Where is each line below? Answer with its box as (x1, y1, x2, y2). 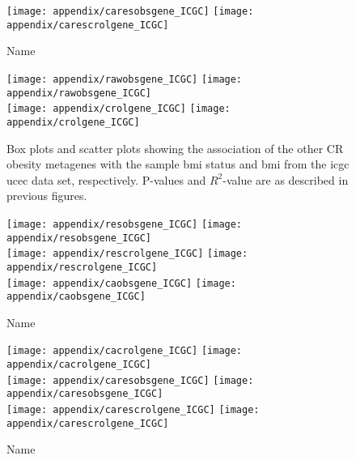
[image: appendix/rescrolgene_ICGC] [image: (6, 248, 248, 260)
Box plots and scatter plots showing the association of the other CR (6, 139, 344, 156)
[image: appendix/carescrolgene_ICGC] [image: (6, 404, 260, 416)
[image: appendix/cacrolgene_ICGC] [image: (6, 345, 243, 357)
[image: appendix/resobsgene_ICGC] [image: (6, 218, 243, 230)
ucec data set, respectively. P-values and (6, 171, 206, 188)
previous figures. (6, 187, 87, 204)
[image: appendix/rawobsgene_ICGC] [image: (6, 73, 243, 85)
